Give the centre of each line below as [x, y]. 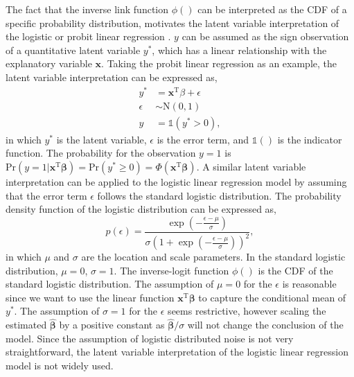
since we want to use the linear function [90, 297]
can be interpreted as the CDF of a [272, 9]
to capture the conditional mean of [272, 297]
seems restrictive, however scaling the [247, 311]
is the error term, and [203, 139]
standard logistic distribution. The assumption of [110, 284]
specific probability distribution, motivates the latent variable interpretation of [172, 23]
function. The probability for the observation [101, 153]
